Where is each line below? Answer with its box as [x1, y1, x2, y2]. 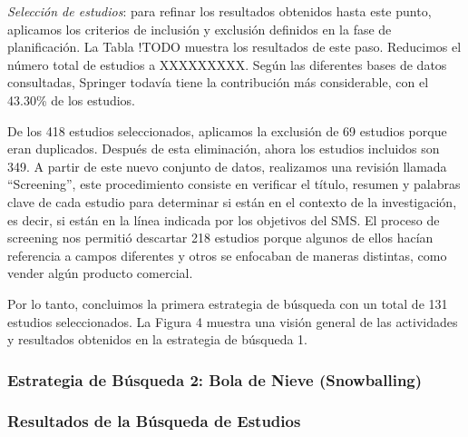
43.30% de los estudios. [7, 90, 135, 109]
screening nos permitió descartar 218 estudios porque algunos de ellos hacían [7, 228, 434, 247]
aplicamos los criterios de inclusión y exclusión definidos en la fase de [7, 19, 392, 38]
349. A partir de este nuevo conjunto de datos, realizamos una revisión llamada [7, 156, 447, 175]
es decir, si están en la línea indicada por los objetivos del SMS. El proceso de [7, 210, 440, 229]
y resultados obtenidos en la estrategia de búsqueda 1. [7, 330, 308, 349]
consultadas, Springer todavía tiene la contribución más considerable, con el [7, 73, 429, 92]
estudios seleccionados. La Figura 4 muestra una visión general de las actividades [7, 312, 458, 331]
